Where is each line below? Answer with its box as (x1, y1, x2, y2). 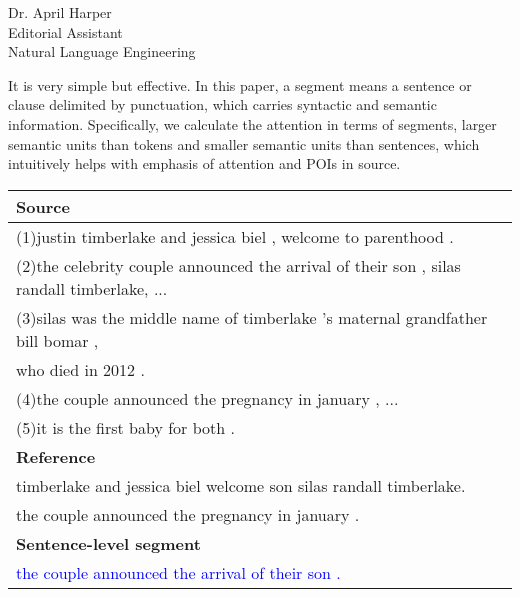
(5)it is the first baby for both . (16, 415, 235, 439)
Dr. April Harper (8, 2, 112, 22)
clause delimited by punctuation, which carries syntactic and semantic (8, 94, 437, 115)
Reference (16, 444, 96, 468)
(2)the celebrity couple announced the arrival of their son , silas (16, 253, 461, 277)
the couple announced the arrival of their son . (16, 560, 341, 584)
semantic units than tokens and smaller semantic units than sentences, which (8, 133, 480, 154)
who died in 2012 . (16, 357, 145, 381)
